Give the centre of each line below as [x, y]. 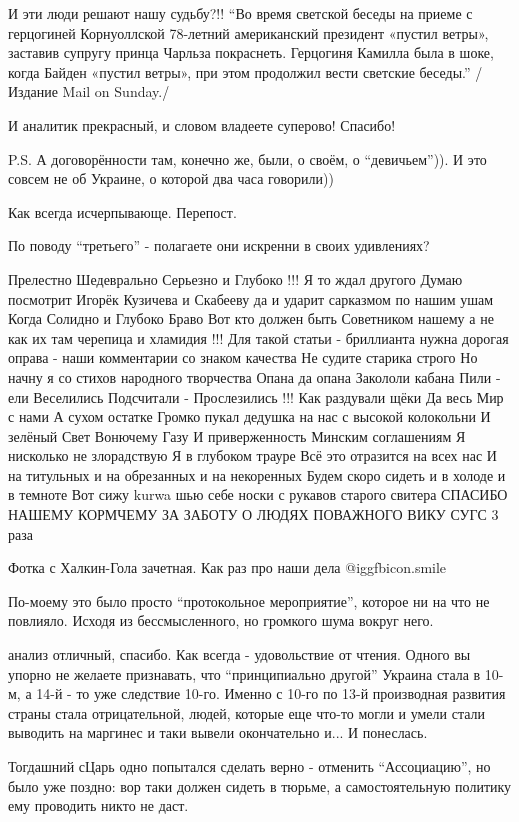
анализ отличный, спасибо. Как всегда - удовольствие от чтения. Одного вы [239, 654]
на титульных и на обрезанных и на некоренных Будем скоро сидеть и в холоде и [257, 474]
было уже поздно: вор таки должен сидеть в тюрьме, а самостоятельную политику [260, 785]
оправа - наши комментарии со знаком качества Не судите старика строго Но [243, 357]
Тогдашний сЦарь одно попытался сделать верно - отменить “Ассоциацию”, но [249, 766]
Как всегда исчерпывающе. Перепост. [122, 211]
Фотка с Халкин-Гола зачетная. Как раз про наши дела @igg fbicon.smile [227, 567]
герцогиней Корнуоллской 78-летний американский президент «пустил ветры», [248, 32]
